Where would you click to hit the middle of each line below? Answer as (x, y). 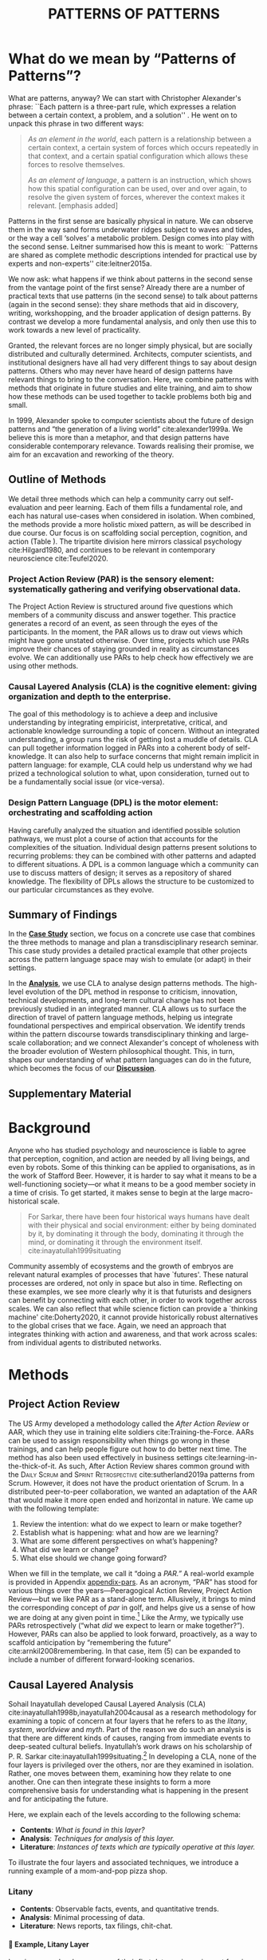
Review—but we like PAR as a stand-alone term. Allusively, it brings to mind (132, 1599)
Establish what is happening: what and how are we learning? (119, 1532)
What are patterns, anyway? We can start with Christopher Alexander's (125, 98)
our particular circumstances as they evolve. (81, 889)
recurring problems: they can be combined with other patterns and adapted (132, 856)
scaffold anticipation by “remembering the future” (90, 1643)
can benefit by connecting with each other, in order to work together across (133, 1299)
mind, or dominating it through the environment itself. (115, 1242)
